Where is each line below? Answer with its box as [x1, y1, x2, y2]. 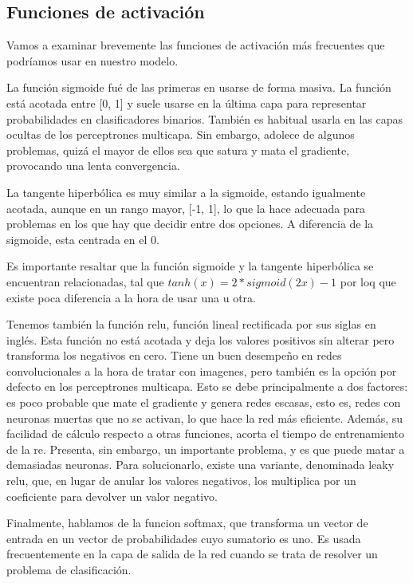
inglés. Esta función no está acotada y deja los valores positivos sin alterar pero [6, 331, 395, 348]
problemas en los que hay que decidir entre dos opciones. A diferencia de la [6, 215, 374, 232]
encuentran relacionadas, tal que [6, 273, 164, 290]
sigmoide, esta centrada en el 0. [6, 230, 159, 247]
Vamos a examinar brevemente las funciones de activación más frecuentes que [6, 37, 385, 53]
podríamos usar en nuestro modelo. [6, 52, 179, 69]
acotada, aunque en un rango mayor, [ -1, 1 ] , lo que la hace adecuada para [6, 199, 366, 216]
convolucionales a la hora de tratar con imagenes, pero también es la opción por [6, 362, 397, 379]
